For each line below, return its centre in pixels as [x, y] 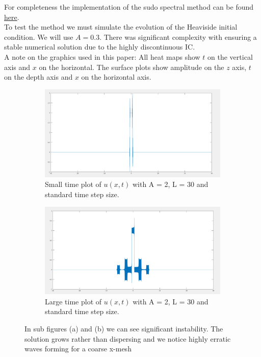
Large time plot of [73, 301]
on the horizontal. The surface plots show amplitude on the [132, 67]
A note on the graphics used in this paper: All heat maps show [102, 56]
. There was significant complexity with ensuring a [178, 37]
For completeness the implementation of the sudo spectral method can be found [129, 7]
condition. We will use [39, 37]
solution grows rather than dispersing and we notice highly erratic [128, 338]
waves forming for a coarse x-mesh [78, 349]
